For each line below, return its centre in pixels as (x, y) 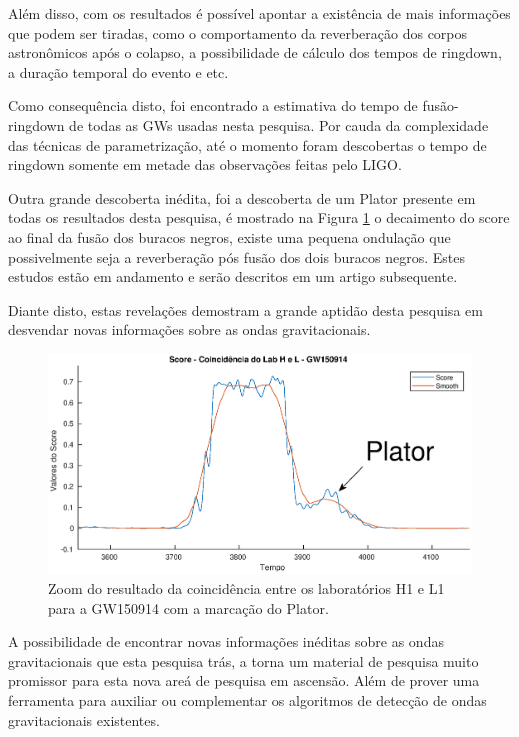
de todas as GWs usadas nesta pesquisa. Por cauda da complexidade (279, 124)
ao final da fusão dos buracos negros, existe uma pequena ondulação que (229, 236)
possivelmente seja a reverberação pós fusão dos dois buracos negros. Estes (236, 256)
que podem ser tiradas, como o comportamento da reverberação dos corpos (238, 32)
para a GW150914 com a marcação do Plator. (188, 607)
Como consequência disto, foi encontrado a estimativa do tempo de (213, 105)
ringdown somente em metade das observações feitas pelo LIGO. (205, 164)
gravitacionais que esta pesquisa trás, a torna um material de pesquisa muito (243, 660)
